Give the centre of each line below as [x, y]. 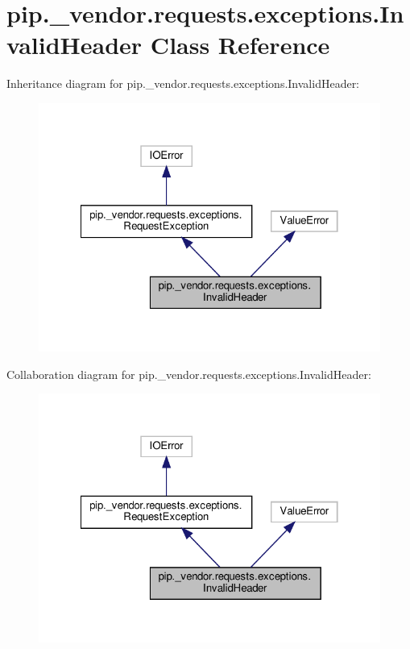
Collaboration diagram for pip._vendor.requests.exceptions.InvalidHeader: [189, 374]
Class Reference [240, 45]
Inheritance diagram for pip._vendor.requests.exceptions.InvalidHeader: [183, 83]
